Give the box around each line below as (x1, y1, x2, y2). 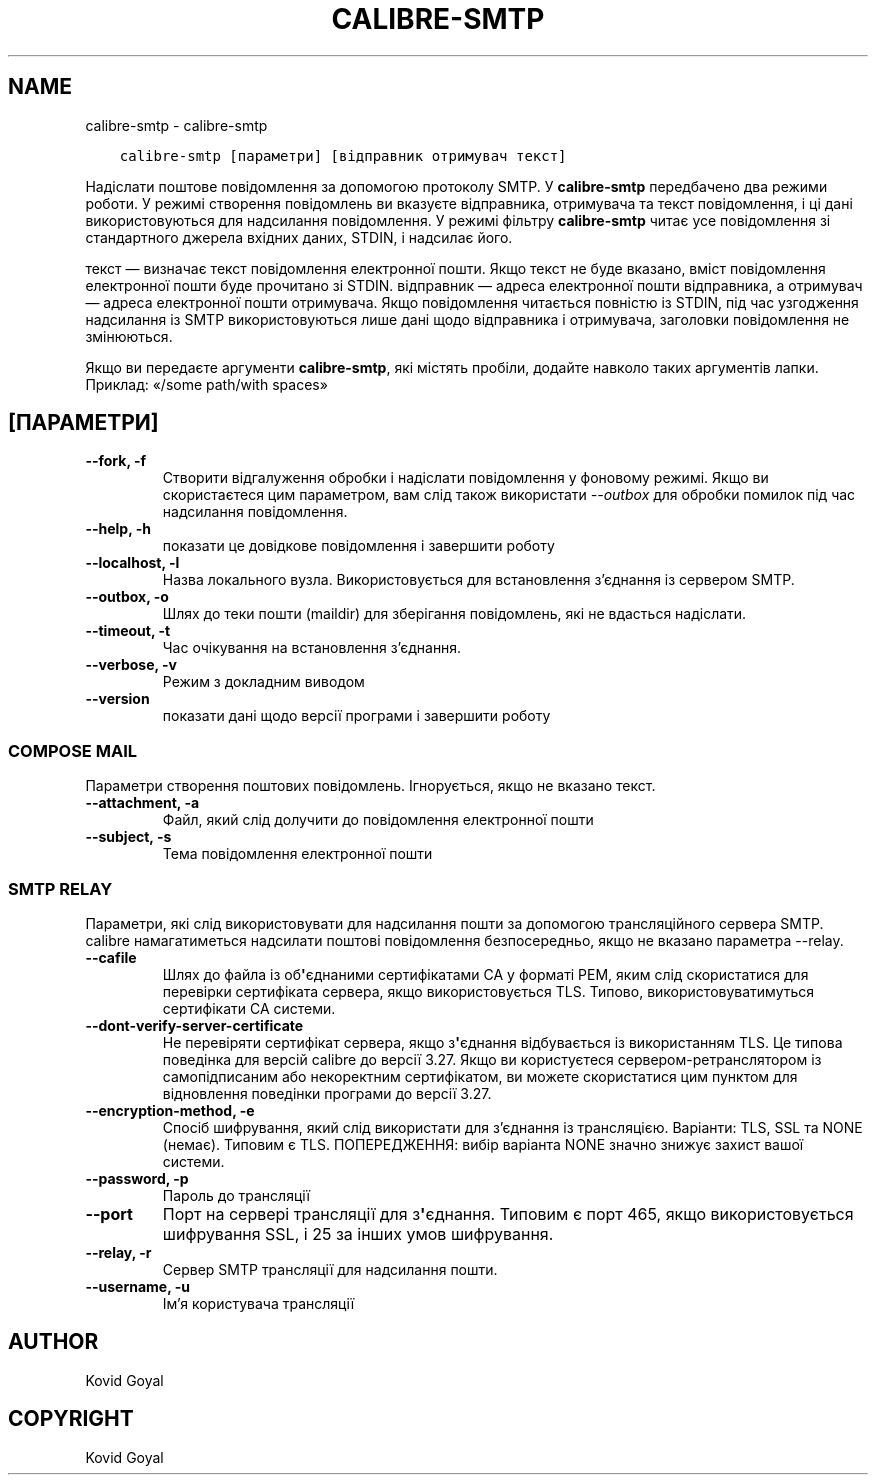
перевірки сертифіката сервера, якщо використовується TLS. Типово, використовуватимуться (162, 982, 815, 1000)
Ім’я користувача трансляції (162, 1294, 355, 1312)
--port (85, 1203, 133, 1224)
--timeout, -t (85, 622, 171, 640)
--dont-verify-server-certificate (85, 1016, 304, 1034)
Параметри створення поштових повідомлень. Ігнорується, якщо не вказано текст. (85, 777, 656, 795)
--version (85, 690, 150, 708)
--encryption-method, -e (85, 1101, 255, 1119)
